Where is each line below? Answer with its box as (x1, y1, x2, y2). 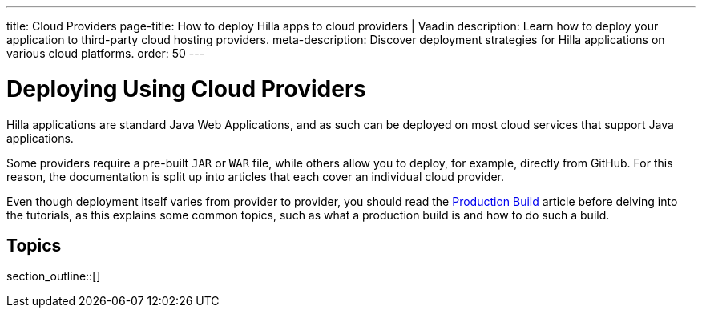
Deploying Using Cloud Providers (6, 74, 367, 103)
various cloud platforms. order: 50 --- (6, 46, 205, 60)
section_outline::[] (6, 269, 101, 284)
